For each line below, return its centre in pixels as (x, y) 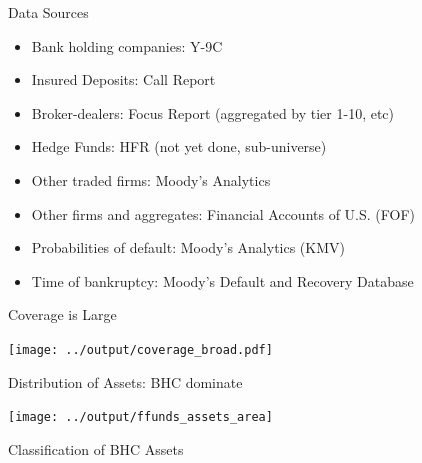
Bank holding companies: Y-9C (127, 45)
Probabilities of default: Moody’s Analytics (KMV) (188, 247)
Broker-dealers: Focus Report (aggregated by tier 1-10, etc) (213, 112)
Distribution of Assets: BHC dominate (125, 381)
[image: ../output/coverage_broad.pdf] (140, 349)
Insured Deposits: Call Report (123, 79)
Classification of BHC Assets (96, 448)
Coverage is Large (62, 314)
